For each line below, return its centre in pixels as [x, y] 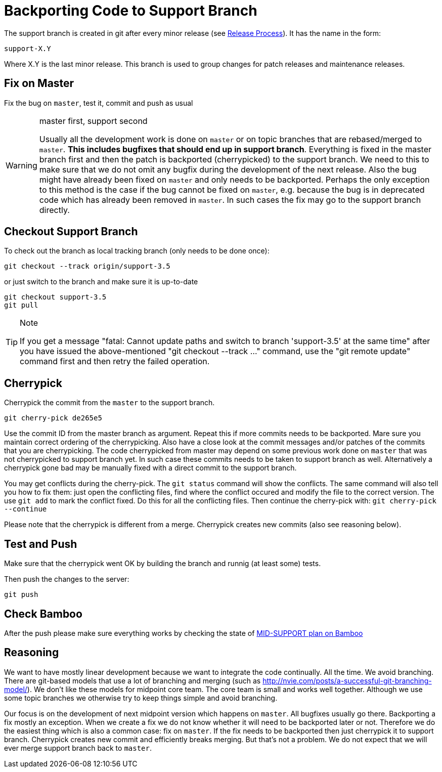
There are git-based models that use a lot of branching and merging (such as [132, 680]
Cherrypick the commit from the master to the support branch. [109, 403]
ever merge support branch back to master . [78, 748]
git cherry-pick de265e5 [53, 418]
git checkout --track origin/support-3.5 [87, 266]
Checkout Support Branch [71, 232]
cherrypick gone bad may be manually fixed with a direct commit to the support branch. [150, 468]
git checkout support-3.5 [55, 297]
